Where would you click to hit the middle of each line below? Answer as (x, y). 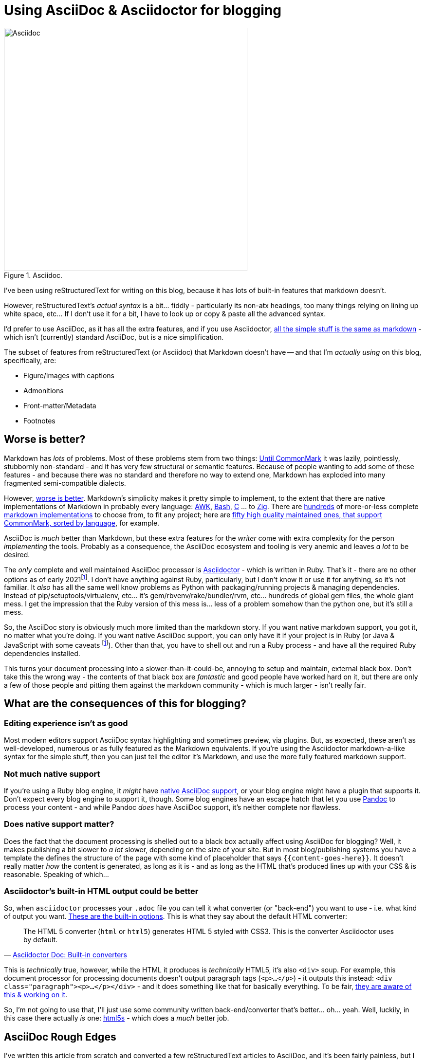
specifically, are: (30, 360)
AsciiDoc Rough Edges (60, 1037)
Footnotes (39, 421)
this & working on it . (36, 995)
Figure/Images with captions (69, 375)
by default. (41, 940)
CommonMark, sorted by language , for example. (82, 523)
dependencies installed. (42, 653)
